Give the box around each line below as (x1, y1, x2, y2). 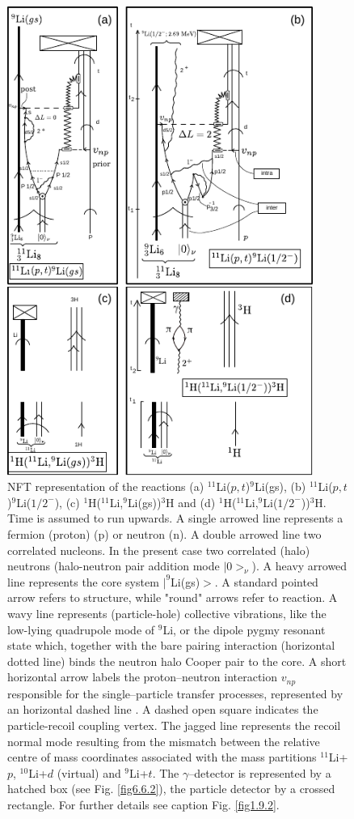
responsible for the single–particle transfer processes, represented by (7, 685, 343, 702)
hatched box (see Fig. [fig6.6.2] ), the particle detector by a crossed (7, 780, 335, 797)
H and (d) (166, 493, 216, 510)
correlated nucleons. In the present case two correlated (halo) (7, 541, 310, 558)
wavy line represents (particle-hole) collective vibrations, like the (7, 605, 327, 622)
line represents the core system (7, 573, 159, 590)
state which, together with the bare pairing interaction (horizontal (7, 637, 335, 654)
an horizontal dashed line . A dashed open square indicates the (7, 701, 318, 718)
